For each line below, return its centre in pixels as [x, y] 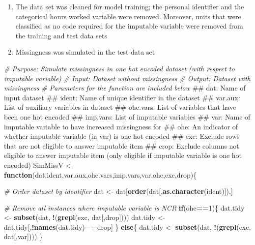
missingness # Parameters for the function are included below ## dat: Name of [125, 88]
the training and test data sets [61, 35]
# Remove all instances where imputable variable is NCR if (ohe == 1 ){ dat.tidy [124, 207]
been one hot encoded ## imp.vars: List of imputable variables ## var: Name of [127, 116]
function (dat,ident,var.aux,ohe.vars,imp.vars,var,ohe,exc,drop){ [100, 174]
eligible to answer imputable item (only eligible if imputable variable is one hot [123, 155]
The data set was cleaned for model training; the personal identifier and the [130, 6]
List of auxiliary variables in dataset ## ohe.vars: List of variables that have [120, 107]
